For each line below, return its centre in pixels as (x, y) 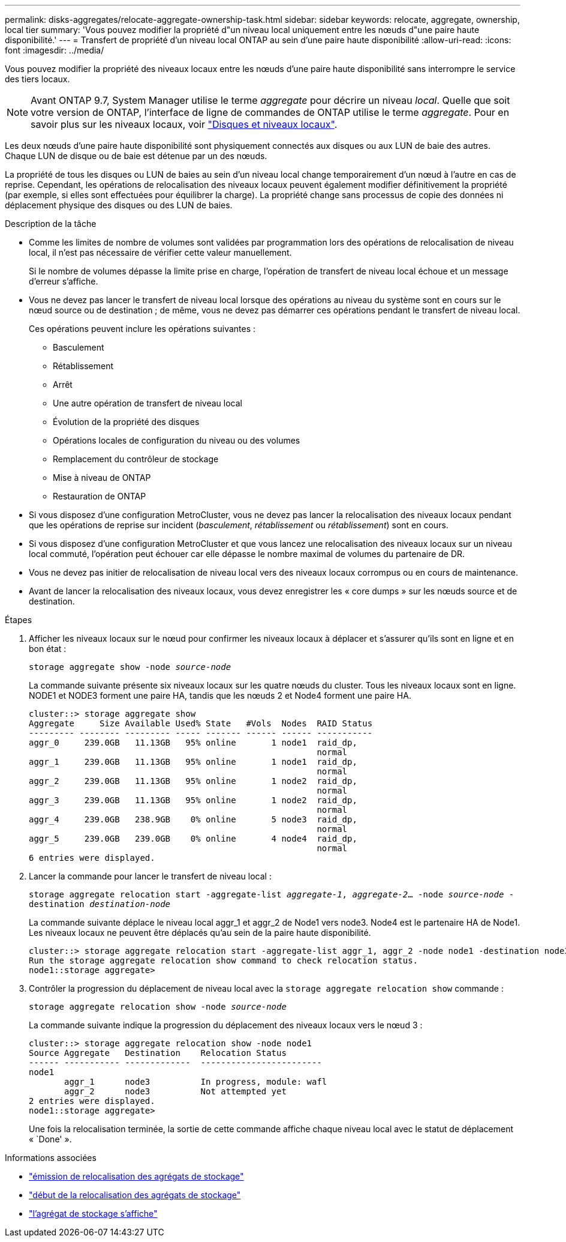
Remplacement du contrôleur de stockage (136, 459)
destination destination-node (100, 904)
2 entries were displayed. (92, 1101)
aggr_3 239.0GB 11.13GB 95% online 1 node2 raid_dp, (193, 800)
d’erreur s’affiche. (64, 281)
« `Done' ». (50, 1139)
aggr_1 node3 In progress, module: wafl (196, 1082)
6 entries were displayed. (92, 858)
